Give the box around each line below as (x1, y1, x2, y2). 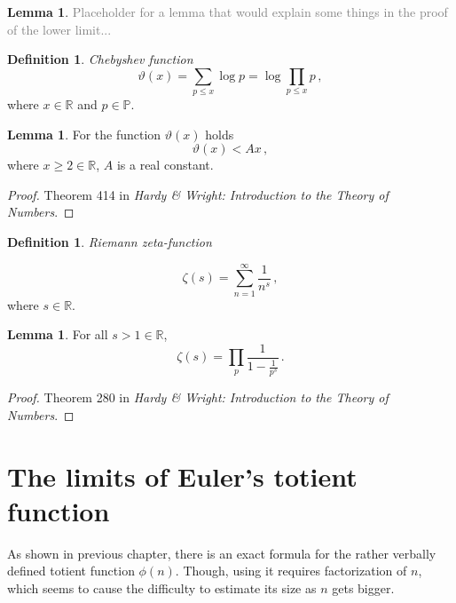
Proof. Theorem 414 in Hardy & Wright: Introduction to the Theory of (7, 185, 389, 203)
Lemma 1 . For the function (7, 124, 161, 143)
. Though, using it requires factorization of (175, 561, 407, 580)
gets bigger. (332, 578, 395, 597)
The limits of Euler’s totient (7, 457, 358, 494)
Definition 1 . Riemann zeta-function (7, 233, 212, 251)
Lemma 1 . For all (7, 325, 108, 344)
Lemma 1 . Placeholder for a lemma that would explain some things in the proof (7, 3, 448, 20)
